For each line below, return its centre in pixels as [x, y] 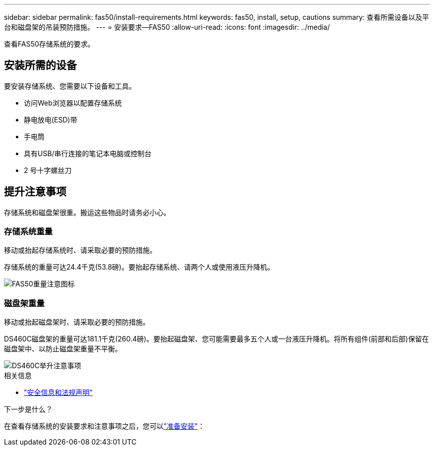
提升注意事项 [35, 192]
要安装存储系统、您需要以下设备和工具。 [70, 86]
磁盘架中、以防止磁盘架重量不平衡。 [63, 349]
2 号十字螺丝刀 [48, 170]
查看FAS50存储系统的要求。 [49, 44]
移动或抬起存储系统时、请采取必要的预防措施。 [80, 250]
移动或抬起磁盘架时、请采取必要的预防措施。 [77, 322]
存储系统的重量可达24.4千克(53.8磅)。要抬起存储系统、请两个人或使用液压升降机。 [139, 267]
